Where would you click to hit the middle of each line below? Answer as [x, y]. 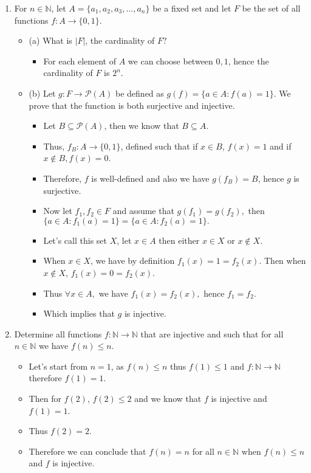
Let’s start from [58, 366]
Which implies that [79, 313]
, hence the [248, 60]
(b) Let [42, 93]
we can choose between [170, 60]
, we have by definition [132, 261]
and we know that [168, 399]
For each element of [80, 60]
